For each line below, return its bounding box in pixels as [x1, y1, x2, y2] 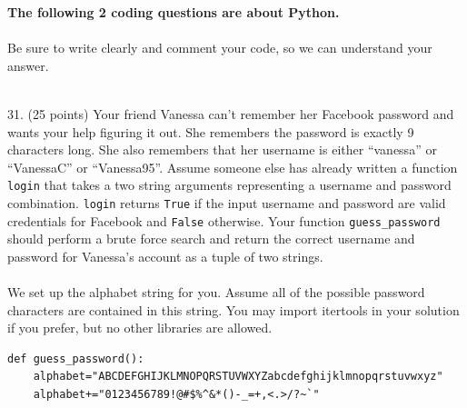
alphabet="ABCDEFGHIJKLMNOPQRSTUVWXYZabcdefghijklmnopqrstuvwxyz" [33, 370, 443, 383]
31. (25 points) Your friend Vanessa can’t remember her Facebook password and [7, 104, 454, 123]
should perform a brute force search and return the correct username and [7, 229, 415, 248]
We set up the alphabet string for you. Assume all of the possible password [7, 283, 425, 302]
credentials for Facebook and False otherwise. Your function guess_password [7, 211, 441, 230]
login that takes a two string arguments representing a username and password [7, 175, 452, 194]
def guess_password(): [7, 352, 144, 365]
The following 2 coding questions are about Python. [7, 3, 340, 21]
